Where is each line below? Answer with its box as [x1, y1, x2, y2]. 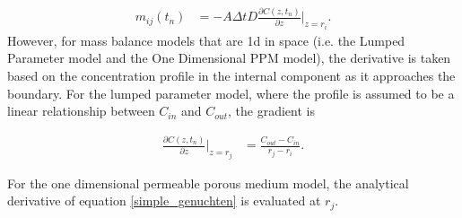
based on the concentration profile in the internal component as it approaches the [7, 66, 456, 85]
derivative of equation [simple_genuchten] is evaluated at [7, 191, 321, 210]
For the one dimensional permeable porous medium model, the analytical [7, 173, 409, 192]
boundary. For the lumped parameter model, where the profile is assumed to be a [7, 83, 455, 102]
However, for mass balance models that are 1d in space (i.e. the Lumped [7, 31, 405, 49]
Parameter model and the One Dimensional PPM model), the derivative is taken [7, 48, 451, 67]
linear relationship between [7, 101, 155, 120]
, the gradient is [228, 101, 315, 120]
